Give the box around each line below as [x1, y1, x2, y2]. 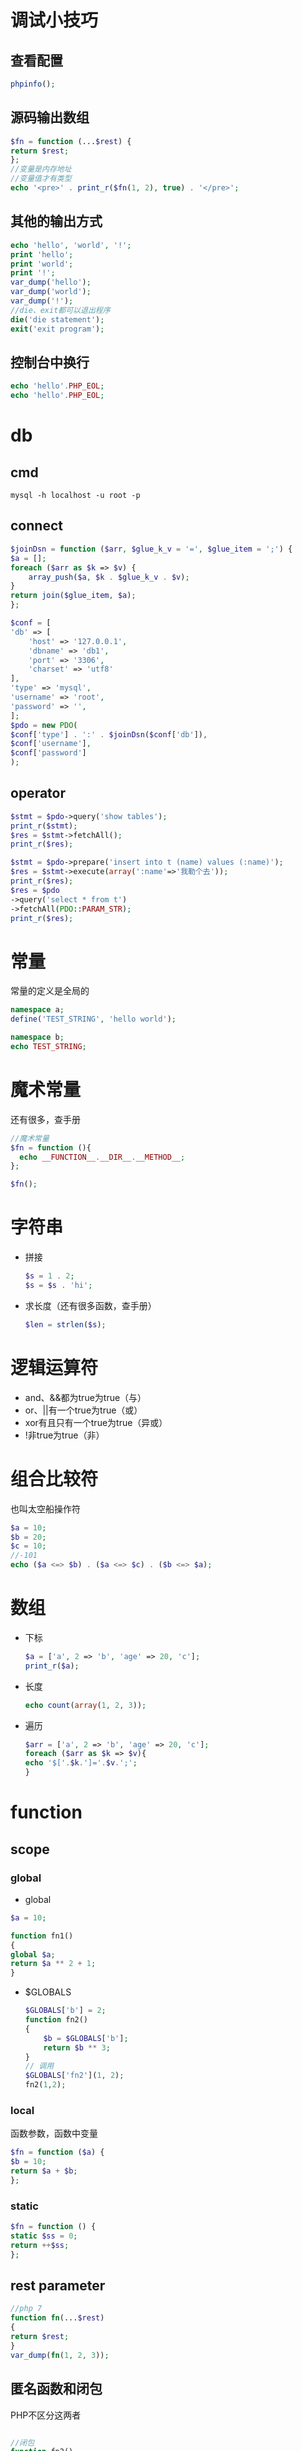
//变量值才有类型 [10, 174, 72, 184]
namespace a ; [10, 1005, 65, 1015]
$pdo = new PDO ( [10, 720, 78, 730]
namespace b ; [10, 1032, 65, 1043]
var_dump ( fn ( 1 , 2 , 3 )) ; [10, 2350, 110, 2360]
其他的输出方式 [10, 213, 103, 230]
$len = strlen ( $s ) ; [24, 1319, 107, 1330]
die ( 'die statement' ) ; [10, 314, 105, 325]
